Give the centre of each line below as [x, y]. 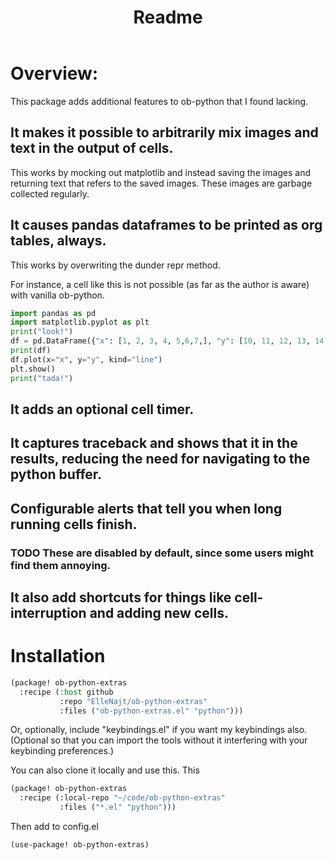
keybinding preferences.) [62, 751]
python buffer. [56, 474]
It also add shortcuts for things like [121, 597]
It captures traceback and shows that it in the [154, 443]
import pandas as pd [53, 313]
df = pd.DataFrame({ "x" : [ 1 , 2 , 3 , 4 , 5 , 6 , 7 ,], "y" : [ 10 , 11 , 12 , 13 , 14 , [169, 341]
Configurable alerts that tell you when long [146, 508]
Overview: [54, 73]
